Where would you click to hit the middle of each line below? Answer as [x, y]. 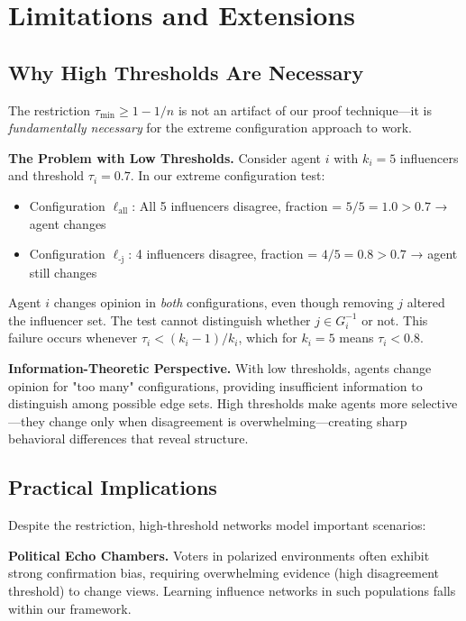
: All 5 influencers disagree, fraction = [237, 205]
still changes [63, 272]
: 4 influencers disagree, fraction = [223, 254]
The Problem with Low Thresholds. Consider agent [165, 157]
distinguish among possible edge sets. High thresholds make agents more [208, 403]
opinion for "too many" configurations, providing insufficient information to [215, 385]
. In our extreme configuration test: [228, 175]
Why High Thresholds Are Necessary [186, 72]
